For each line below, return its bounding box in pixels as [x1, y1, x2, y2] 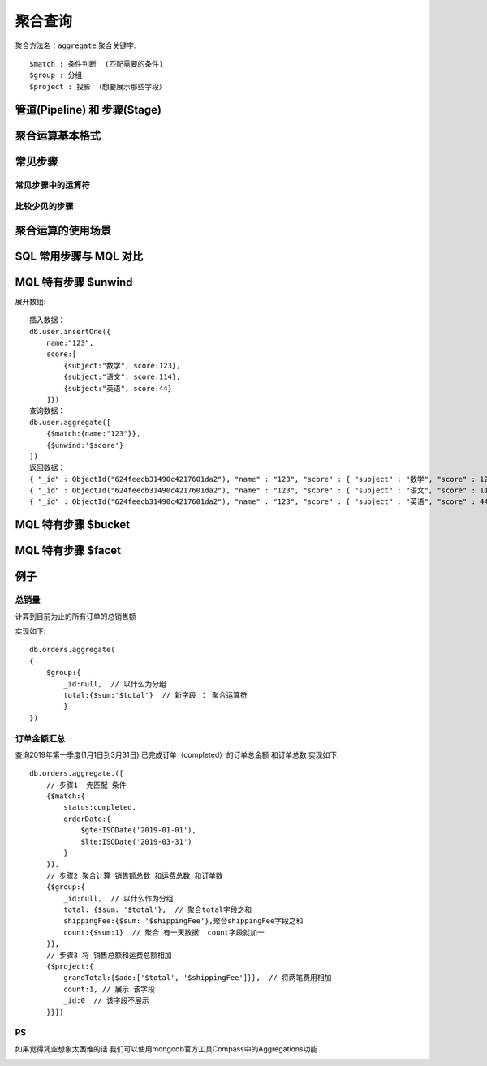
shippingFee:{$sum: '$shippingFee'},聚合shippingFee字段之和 [63, 917, 304, 926]
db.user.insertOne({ [29, 327, 111, 336]
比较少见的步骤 [15, 201, 74, 213]
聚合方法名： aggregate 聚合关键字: [15, 41, 136, 50]
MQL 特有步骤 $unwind [15, 275, 133, 289]
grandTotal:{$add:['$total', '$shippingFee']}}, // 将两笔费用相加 [63, 974, 332, 982]
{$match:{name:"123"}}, [45, 429, 141, 438]
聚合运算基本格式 [15, 128, 101, 142]
